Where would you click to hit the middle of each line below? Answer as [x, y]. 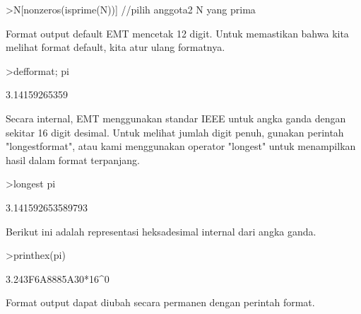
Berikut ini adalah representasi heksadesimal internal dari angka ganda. [161, 231]
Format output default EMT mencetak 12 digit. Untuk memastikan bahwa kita [177, 33]
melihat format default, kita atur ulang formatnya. [116, 47]
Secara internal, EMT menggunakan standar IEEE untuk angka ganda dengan [176, 118]
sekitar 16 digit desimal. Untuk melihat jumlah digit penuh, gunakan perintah [175, 132]
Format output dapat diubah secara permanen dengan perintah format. [160, 302]
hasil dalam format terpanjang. [73, 159]
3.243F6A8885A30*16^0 [58, 278]
